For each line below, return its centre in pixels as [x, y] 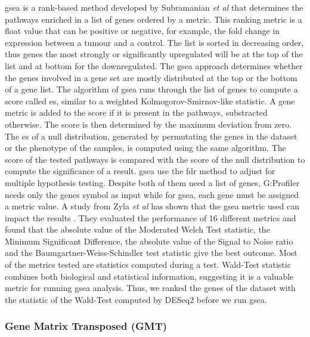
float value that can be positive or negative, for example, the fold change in [142, 31]
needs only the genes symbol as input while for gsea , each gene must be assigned [152, 194]
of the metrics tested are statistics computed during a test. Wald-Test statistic [148, 265]
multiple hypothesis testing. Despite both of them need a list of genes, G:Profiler [152, 182]
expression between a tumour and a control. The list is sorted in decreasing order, [154, 42]
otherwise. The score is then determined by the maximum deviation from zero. [148, 124]
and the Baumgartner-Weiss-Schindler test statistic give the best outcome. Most [151, 253]
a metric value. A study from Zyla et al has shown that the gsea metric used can [152, 206]
